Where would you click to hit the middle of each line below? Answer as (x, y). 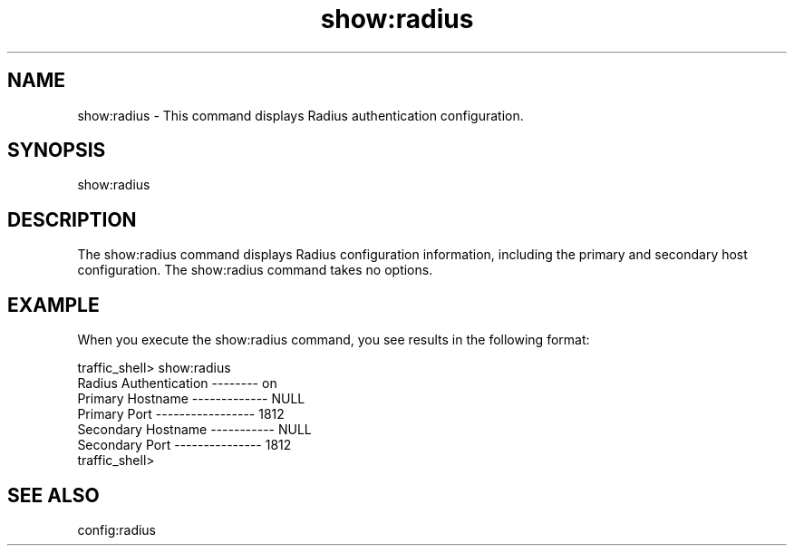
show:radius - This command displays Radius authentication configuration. (300, 115)
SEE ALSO (53, 495)
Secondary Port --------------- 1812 (184, 445)
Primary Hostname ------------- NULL (191, 399)
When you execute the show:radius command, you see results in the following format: (334, 340)
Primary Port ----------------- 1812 (181, 414)
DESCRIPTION (72, 219)
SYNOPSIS (57, 150)
